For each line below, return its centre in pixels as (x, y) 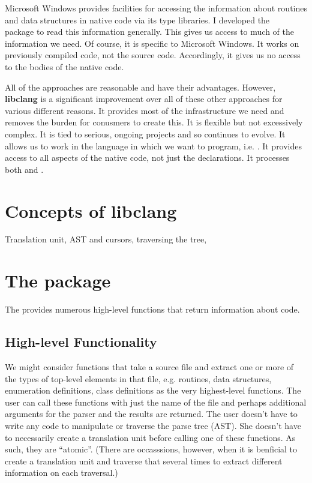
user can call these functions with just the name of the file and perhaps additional (156, 402)
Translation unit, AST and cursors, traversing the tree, (106, 239)
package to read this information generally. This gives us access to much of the (149, 31)
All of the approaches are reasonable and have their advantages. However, (140, 87)
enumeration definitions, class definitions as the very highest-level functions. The (153, 390)
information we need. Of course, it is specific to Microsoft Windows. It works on (152, 43)
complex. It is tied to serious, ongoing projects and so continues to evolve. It (145, 133)
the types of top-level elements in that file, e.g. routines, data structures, (138, 378)
